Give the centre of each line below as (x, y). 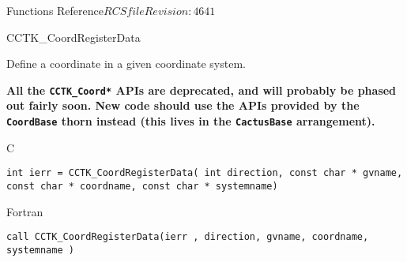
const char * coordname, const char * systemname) (142, 186)
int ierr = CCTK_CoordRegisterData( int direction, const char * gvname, (205, 173)
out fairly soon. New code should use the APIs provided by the (183, 105)
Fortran (25, 211)
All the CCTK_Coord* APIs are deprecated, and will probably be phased (202, 90)
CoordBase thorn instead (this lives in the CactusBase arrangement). (191, 121)
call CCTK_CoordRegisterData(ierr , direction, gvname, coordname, (188, 237)
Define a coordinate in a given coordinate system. (126, 64)
